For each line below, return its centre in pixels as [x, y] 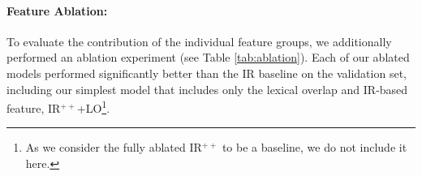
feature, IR [34, 107]
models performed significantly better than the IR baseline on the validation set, [207, 73]
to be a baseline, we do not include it [314, 147]
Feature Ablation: [57, 10]
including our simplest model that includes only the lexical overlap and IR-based [207, 89]
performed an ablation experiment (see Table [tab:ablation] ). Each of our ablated [208, 57]
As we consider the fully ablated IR [114, 147]
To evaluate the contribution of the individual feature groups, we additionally [199, 41]
